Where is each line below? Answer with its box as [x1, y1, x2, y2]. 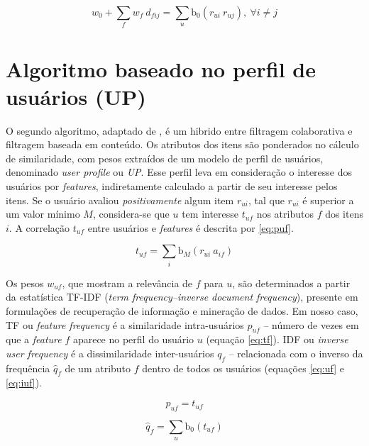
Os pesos [6, 275, 44, 290]
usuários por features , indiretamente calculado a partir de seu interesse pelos [6, 179, 338, 194]
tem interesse [182, 206, 239, 221]
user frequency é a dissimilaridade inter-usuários [6, 345, 214, 360]
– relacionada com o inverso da [228, 345, 363, 360]
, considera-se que [92, 206, 170, 221]
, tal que [248, 192, 285, 207]
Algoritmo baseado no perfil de [6, 54, 316, 83]
